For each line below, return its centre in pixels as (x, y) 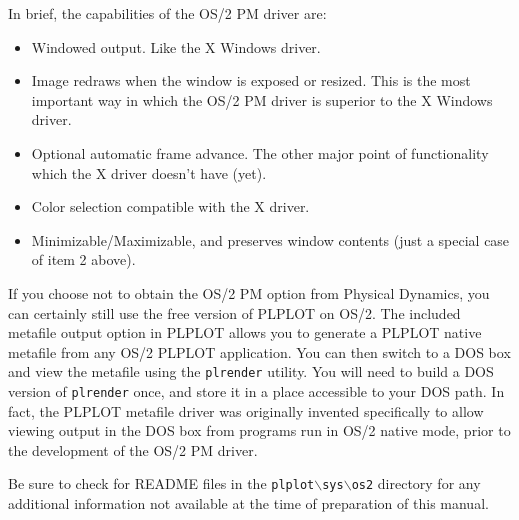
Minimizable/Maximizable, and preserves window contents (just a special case (270, 239)
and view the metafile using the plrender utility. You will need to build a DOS (251, 371)
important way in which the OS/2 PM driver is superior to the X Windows (262, 99)
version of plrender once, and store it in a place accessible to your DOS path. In (256, 390)
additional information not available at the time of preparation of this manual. (248, 503)
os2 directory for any (416, 483)
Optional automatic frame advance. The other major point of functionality (260, 152)
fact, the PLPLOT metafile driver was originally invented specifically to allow (246, 410)
